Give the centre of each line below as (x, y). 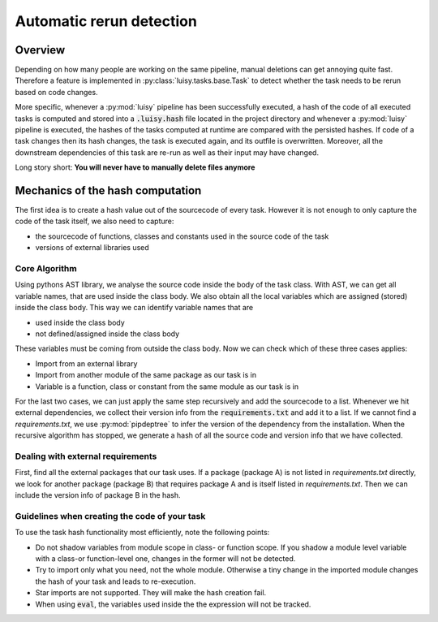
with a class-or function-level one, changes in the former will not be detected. (165, 558)
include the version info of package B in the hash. (98, 495)
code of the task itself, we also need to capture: (94, 221)
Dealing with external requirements (86, 456)
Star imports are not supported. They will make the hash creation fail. (151, 593)
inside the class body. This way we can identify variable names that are (134, 308)
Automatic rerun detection (106, 21)
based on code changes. (56, 92)
